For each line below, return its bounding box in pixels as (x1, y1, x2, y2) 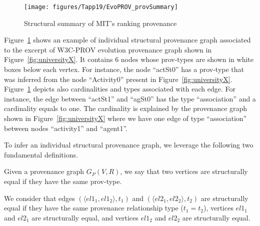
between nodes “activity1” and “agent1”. (4, 122, 128, 133)
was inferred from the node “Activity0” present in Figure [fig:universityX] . (4, 73, 232, 84)
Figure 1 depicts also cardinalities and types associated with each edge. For (4, 83, 235, 94)
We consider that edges (4, 192, 75, 203)
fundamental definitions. (4, 149, 78, 159)
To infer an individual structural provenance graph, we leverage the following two (4, 139, 253, 150)
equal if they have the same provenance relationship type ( (4, 202, 183, 213)
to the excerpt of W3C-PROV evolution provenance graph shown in (4, 44, 212, 54)
